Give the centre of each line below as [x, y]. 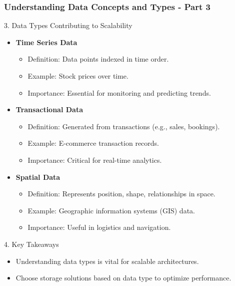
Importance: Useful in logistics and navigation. [99, 227]
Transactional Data [49, 109]
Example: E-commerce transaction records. [93, 143]
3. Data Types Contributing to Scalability [68, 25]
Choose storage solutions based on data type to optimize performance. [123, 278]
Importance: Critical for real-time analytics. [95, 160]
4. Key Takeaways [31, 244]
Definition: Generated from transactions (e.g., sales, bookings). [124, 126]
